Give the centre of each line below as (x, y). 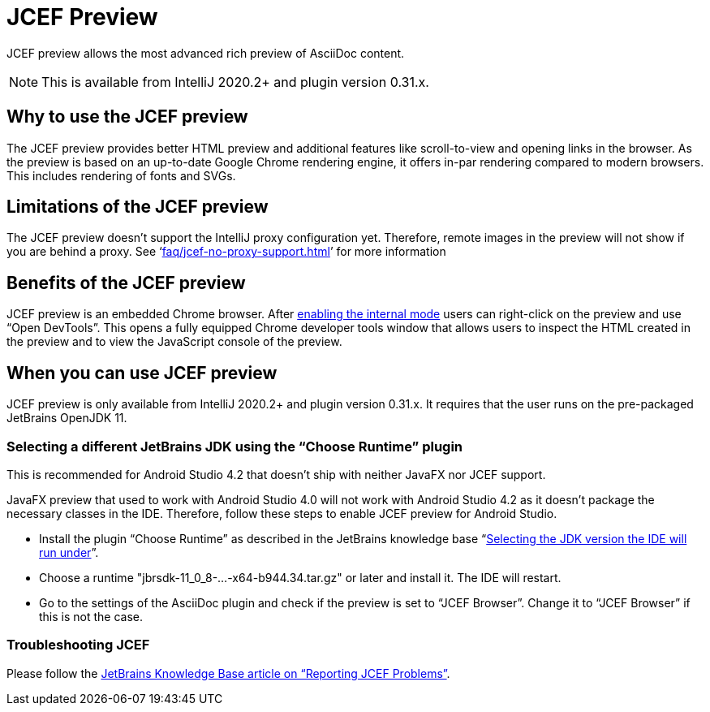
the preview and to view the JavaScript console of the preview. (174, 342)
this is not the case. (91, 616)
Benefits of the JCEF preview (126, 283)
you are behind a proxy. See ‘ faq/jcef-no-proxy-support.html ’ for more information (226, 252)
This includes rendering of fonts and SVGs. (121, 175)
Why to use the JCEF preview (127, 117)
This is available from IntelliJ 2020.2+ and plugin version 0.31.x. (235, 82)
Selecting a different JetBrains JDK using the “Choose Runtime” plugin (235, 446)
